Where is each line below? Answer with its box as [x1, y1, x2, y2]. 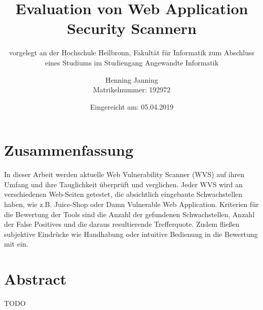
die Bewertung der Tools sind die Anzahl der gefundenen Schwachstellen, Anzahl [4, 209, 255, 219]
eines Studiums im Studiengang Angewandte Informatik [45, 57, 219, 67]
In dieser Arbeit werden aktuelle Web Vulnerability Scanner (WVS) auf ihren [4, 169, 245, 180]
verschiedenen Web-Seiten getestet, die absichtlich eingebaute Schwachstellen [4, 189, 243, 199]
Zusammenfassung [4, 140, 134, 160]
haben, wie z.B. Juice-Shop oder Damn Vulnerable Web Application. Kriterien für [4, 199, 259, 209]
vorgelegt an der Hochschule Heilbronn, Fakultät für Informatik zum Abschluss [9, 47, 255, 58]
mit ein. [4, 238, 28, 249]
